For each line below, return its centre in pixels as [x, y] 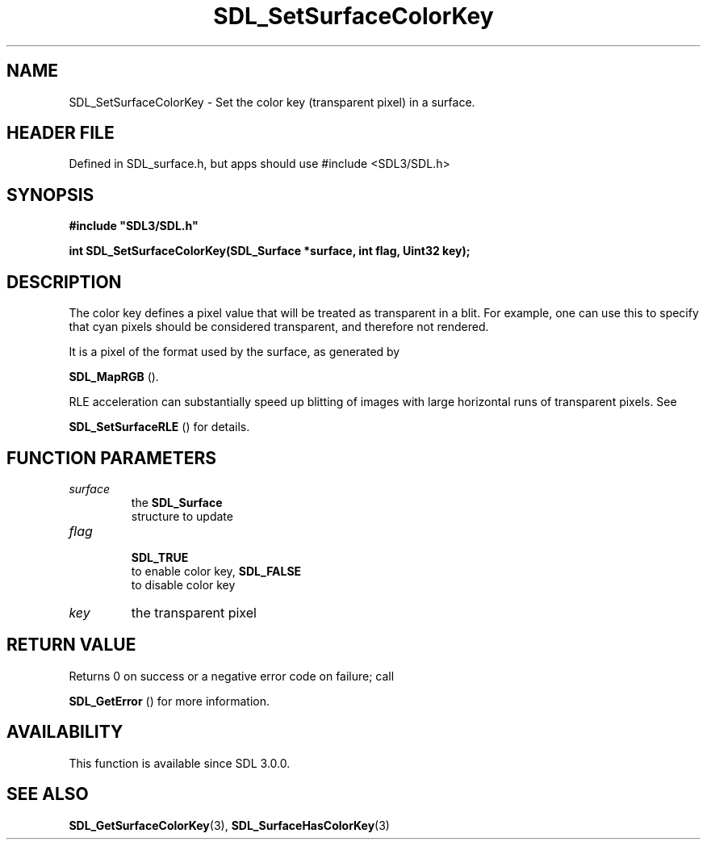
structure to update [182, 516]
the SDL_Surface [177, 502]
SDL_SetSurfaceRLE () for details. [159, 427]
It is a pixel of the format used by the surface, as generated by [234, 352]
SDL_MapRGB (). [114, 377]
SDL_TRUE [160, 557]
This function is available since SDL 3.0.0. [180, 763]
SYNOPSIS [50, 195]
